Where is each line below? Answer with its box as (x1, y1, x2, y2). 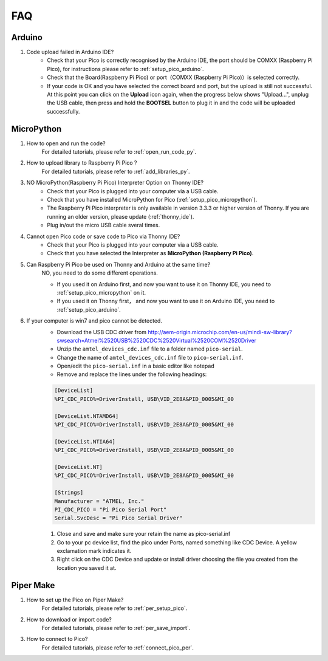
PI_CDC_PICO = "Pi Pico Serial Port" (54, 506, 167, 513)
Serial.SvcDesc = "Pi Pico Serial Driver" (54, 515, 183, 522)
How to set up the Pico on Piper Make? (26, 596, 124, 603)
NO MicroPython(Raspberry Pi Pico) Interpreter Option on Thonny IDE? (26, 179, 203, 187)
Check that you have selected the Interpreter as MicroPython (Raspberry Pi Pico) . (47, 250, 254, 257)
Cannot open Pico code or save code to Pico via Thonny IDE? (26, 233, 180, 240)
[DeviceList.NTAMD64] (54, 413, 119, 419)
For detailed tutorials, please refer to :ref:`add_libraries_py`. (41, 168, 191, 175)
